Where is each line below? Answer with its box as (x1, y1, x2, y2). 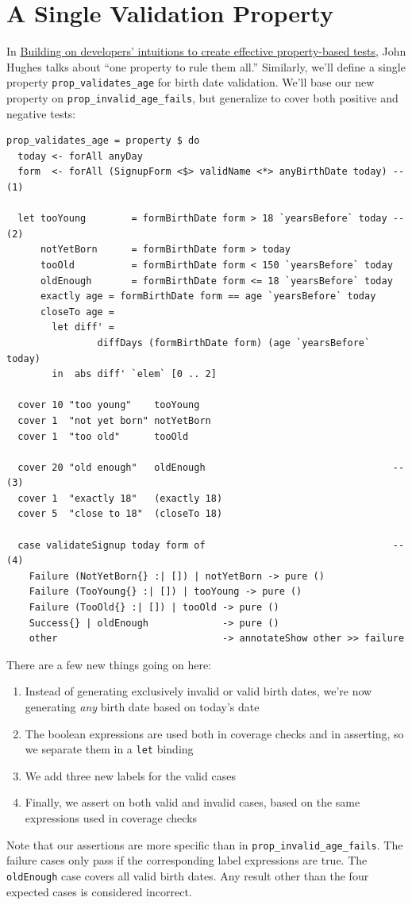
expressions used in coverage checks (25, 810, 198, 826)
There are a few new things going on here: (6, 656, 212, 672)
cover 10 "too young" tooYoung (17, 399, 200, 411)
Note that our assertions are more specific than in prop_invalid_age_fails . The (6, 836, 403, 853)
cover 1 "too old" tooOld (17, 430, 189, 442)
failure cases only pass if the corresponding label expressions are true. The (6, 852, 368, 868)
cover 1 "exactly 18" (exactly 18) (17, 492, 223, 504)
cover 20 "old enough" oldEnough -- (17, 461, 405, 473)
